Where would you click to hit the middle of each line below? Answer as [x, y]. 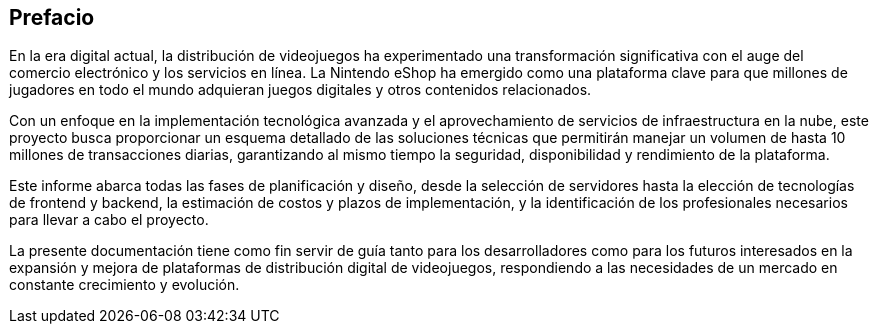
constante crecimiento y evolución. [124, 285]
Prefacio [52, 17]
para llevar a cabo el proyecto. [109, 220]
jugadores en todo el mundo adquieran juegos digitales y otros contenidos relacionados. [300, 90]
